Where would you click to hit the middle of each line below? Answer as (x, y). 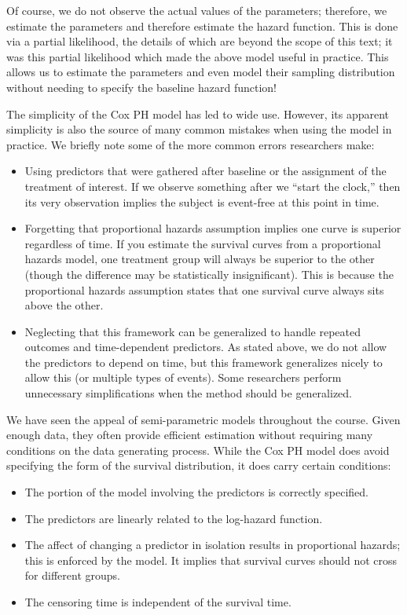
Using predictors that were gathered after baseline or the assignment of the (205, 171)
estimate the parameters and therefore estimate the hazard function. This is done (202, 26)
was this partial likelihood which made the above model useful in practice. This (198, 56)
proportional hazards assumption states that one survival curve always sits (204, 289)
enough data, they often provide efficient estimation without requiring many (190, 435)
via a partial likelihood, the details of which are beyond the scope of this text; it (200, 41)
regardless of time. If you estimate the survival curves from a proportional (203, 243)
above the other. (64, 305)
